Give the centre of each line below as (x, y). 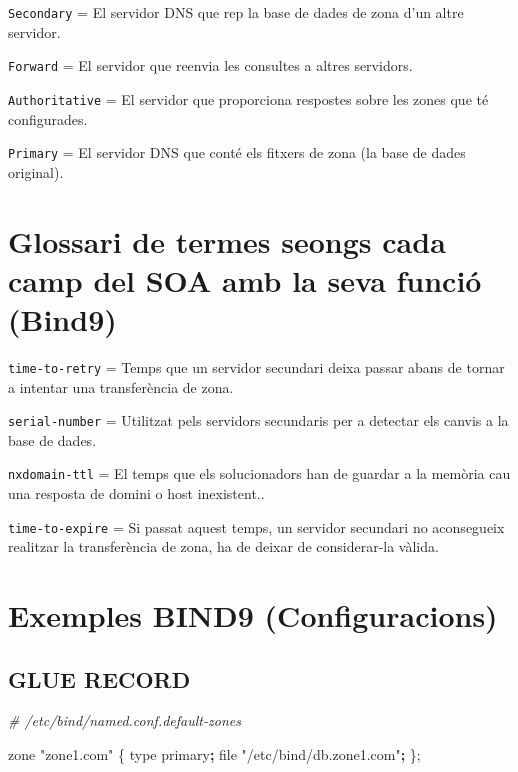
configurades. (48, 118)
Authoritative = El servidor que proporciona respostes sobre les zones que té (248, 98)
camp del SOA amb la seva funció (245, 279)
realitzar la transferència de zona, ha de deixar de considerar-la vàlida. (223, 546)
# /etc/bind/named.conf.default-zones (124, 720)
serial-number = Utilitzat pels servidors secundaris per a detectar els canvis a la (258, 420)
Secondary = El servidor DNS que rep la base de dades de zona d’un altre (236, 12)
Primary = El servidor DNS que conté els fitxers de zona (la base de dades (237, 152)
